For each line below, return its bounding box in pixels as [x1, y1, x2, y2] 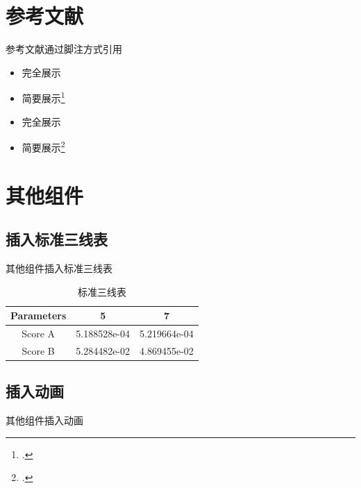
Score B [22, 343, 55, 357]
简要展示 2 [22, 138, 65, 154]
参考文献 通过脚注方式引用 [6, 42, 122, 56]
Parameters [10, 308, 67, 323]
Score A [22, 326, 56, 341]
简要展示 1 [22, 89, 65, 105]
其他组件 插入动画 [6, 413, 83, 428]
